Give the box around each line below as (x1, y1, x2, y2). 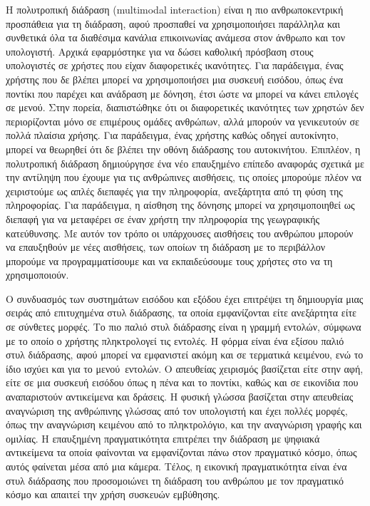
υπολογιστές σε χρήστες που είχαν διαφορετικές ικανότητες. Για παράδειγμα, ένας (6, 58, 344, 73)
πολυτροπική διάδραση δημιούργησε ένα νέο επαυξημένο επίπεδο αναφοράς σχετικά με (6, 155, 364, 170)
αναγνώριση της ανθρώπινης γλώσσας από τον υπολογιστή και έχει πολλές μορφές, (6, 403, 348, 418)
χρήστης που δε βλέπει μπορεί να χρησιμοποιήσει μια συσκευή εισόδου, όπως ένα (6, 71, 344, 86)
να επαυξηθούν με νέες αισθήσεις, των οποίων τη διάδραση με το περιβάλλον (6, 239, 326, 254)
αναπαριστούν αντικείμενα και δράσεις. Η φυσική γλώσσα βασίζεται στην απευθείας (6, 389, 354, 404)
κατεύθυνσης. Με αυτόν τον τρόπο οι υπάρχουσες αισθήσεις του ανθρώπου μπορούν (6, 225, 354, 240)
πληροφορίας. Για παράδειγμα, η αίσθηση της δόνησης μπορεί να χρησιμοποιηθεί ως (6, 197, 355, 212)
